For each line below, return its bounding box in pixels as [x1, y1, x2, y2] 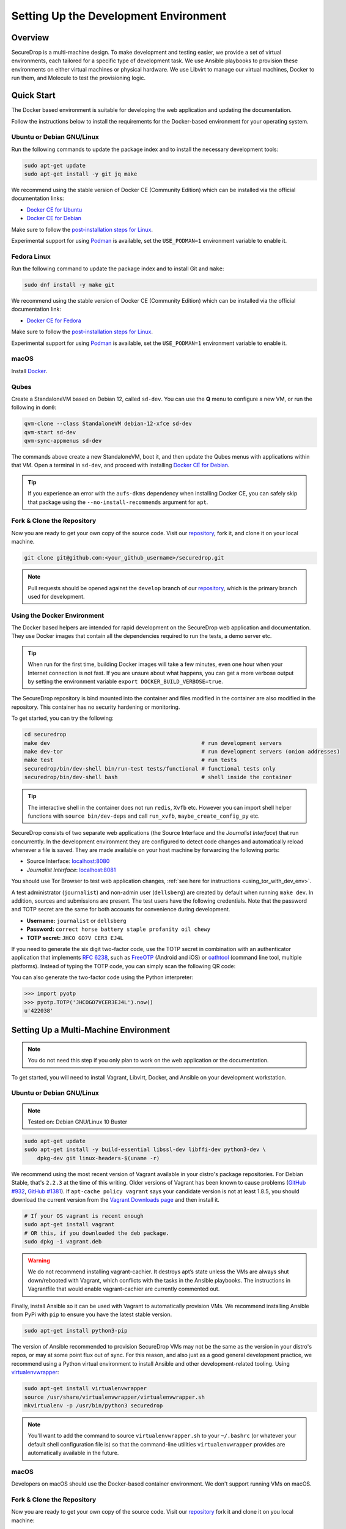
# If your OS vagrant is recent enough [24, 1212, 144, 1220]
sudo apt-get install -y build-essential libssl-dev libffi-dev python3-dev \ [24, 1146, 266, 1153]
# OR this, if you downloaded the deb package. [24, 1229, 169, 1237]
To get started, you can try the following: [11, 714, 114, 722]
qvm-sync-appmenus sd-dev [24, 437, 102, 445]
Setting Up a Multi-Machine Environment [11, 1025, 171, 1035]
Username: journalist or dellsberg [26, 917, 127, 924]
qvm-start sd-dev [24, 429, 76, 435]
